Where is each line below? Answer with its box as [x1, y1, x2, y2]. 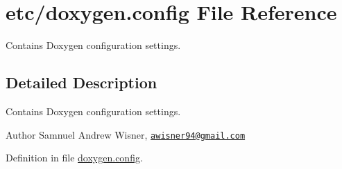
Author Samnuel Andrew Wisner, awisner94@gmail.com [6, 127, 246, 141]
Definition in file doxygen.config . [6, 150, 143, 165]
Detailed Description [6, 72, 157, 93]
